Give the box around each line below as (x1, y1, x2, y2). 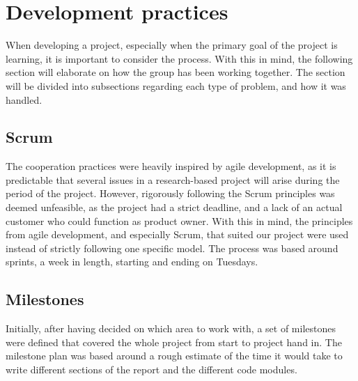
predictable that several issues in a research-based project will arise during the (6, 172, 340, 187)
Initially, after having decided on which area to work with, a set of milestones (6, 321, 336, 336)
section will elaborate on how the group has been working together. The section (6, 65, 345, 79)
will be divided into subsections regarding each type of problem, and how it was (6, 78, 346, 93)
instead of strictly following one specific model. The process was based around (6, 240, 338, 255)
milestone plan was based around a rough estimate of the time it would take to (6, 348, 343, 363)
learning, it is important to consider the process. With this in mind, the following (6, 51, 353, 65)
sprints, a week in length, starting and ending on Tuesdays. (6, 254, 258, 269)
